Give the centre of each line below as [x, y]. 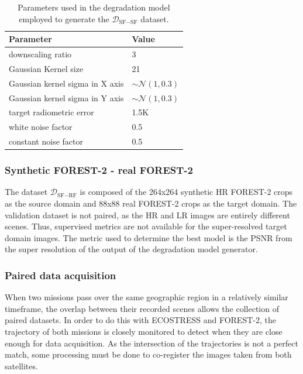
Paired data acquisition [61, 275]
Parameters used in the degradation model [94, 7]
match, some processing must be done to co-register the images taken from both [148, 354]
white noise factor [41, 127]
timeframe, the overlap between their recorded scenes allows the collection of [142, 308]
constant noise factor [46, 141]
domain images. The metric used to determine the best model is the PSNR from [149, 237]
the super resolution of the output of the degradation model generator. [131, 249]
